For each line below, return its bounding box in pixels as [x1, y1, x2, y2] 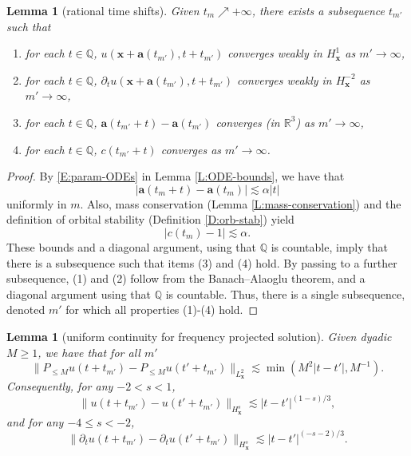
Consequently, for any [6, 378, 113, 395]
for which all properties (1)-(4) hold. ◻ [65, 301, 259, 318]
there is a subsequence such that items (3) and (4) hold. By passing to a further [6, 254, 397, 271]
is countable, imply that [271, 238, 388, 255]
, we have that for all [38, 343, 140, 360]
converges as [160, 141, 222, 157]
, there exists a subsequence [251, 2, 385, 18]
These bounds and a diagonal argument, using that [6, 238, 256, 255]
